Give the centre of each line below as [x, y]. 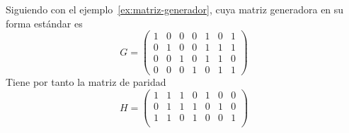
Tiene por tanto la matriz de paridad [86, 82]
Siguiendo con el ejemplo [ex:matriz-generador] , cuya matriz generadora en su [175, 9]
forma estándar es [44, 23]
